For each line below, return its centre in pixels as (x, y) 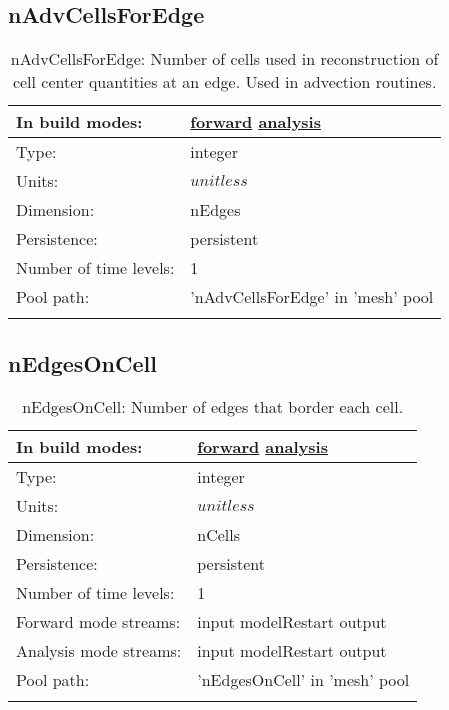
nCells (219, 535)
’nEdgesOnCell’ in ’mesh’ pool (303, 680)
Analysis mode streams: (99, 651)
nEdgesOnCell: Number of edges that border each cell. (213, 407)
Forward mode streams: (98, 622)
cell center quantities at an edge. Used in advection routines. (224, 82)
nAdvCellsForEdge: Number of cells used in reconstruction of (224, 59)
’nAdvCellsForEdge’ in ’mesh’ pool (312, 297)
